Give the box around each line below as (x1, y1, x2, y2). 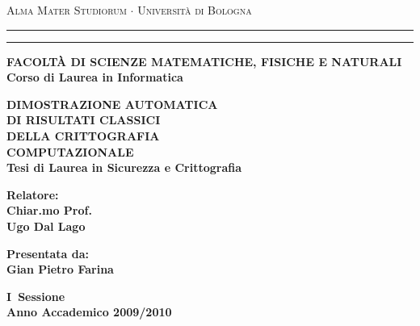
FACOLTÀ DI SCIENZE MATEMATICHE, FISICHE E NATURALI (6, 52, 402, 69)
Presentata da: (6, 245, 90, 261)
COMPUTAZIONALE (6, 143, 134, 160)
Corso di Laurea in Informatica (6, 69, 183, 86)
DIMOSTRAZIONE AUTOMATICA (6, 95, 218, 112)
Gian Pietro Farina (6, 261, 114, 278)
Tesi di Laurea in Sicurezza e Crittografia (6, 159, 241, 176)
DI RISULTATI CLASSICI (6, 111, 161, 128)
